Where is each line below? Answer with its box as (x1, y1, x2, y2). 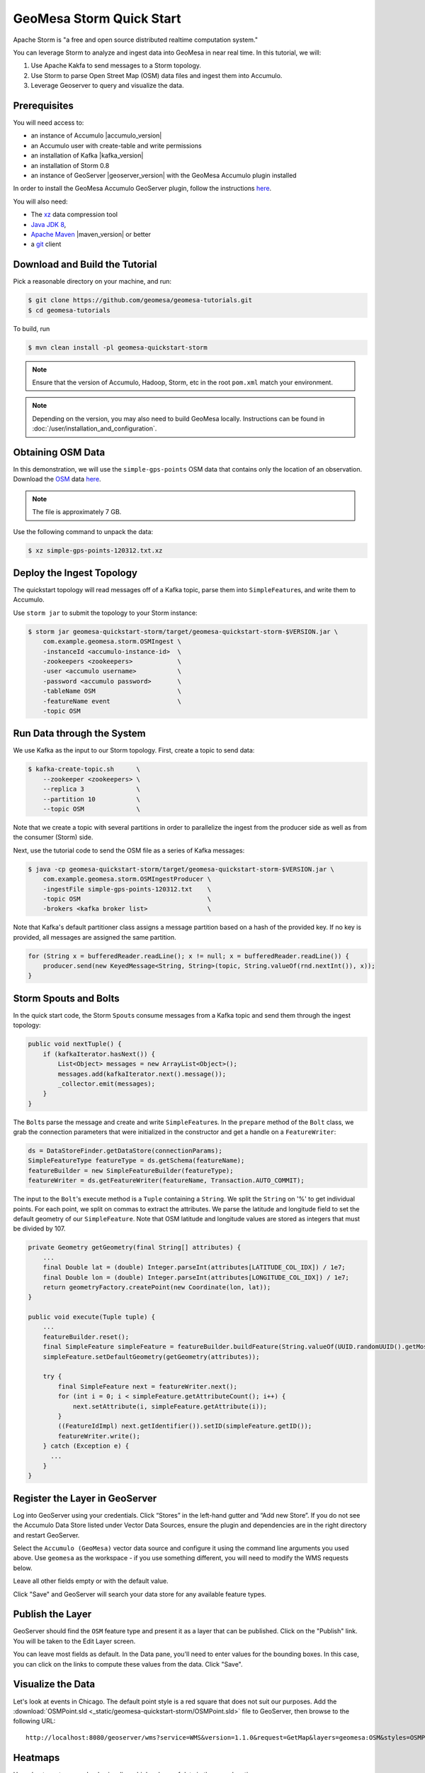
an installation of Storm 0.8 (30, 161, 110, 169)
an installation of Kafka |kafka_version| (30, 151, 144, 160)
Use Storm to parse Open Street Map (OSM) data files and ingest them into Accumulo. (30, 71, 283, 79)
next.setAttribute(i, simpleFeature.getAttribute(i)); (72, 1402, 268, 1411)
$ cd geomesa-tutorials (28, 306, 111, 314)
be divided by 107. (13, 1224, 66, 1233)
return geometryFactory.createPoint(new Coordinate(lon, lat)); (42, 1283, 271, 1291)
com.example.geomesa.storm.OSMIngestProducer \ (42, 875, 212, 883)
